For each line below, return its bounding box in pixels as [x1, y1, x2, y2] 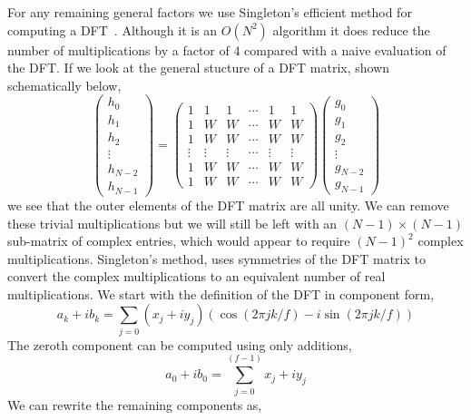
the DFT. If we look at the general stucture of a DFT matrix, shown [7, 58, 390, 77]
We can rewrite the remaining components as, [7, 395, 262, 414]
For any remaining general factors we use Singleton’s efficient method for [7, 3, 412, 21]
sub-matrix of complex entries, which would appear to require [7, 231, 350, 250]
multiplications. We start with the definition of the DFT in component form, [7, 284, 435, 303]
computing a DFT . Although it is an [7, 20, 218, 39]
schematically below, [7, 75, 122, 94]
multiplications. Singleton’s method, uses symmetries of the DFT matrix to [7, 249, 426, 268]
